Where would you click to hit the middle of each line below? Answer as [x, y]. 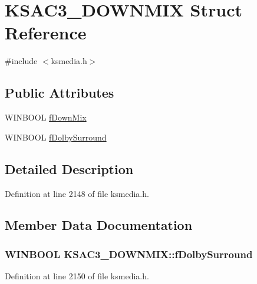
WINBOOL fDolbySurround [56, 137]
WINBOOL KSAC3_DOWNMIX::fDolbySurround [129, 254]
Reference [46, 33]
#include [21, 61]
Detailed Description [69, 168]
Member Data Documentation [99, 225]
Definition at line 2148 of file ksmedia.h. [77, 193]
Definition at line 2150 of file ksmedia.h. [77, 276]
